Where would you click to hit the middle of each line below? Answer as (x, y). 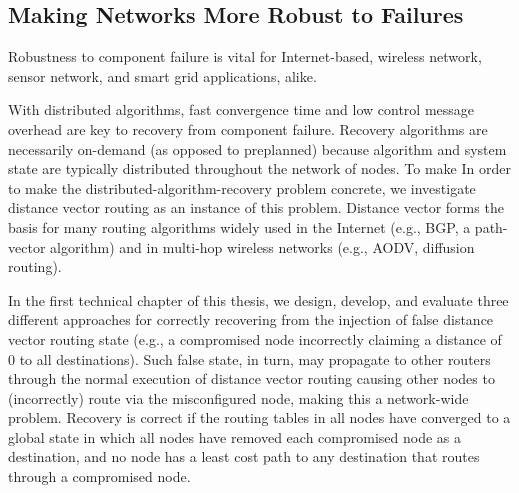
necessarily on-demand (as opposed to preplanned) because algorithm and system (257, 148)
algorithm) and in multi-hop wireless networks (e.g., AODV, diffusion (262, 246)
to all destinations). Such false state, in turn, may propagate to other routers (255, 358)
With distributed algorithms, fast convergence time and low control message (241, 109)
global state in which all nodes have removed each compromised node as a (234, 436)
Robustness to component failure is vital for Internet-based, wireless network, (245, 56)
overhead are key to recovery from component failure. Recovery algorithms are (248, 128)
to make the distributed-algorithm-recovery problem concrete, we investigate (242, 187)
